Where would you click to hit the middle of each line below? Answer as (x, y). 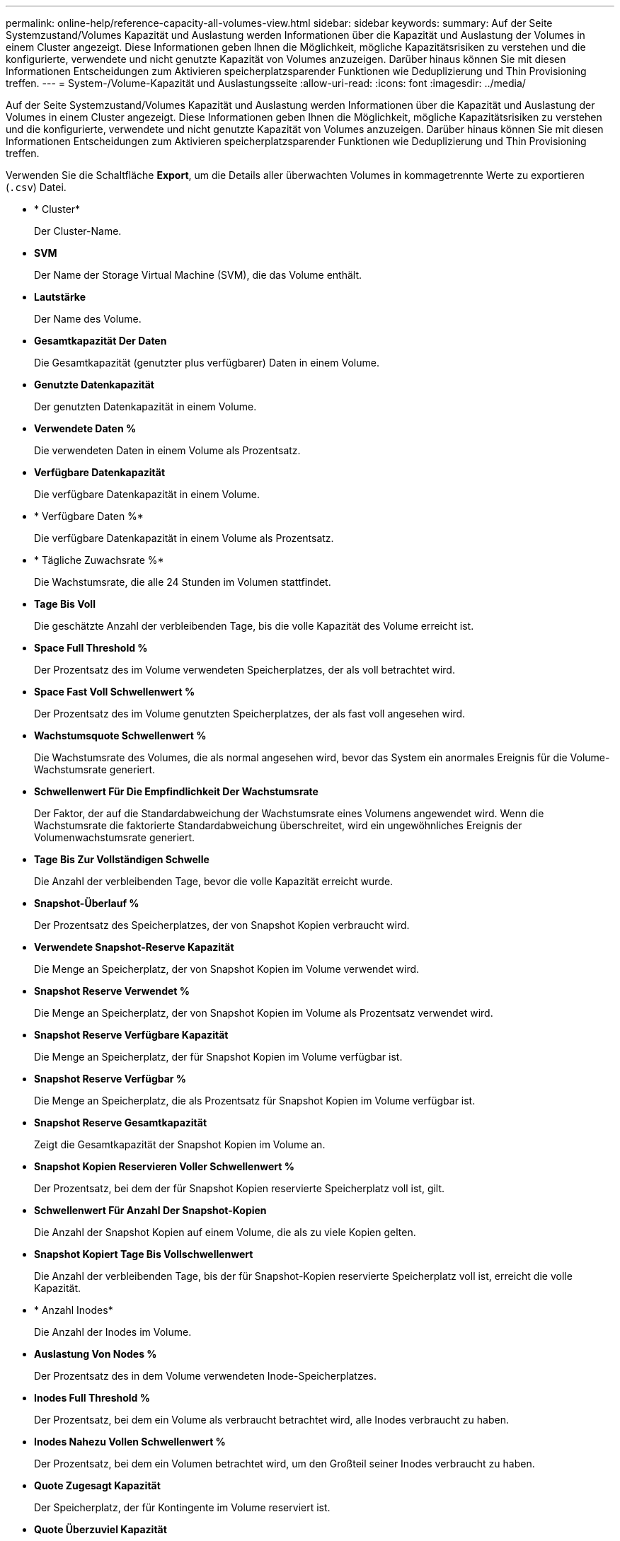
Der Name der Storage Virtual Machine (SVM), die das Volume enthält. (198, 275)
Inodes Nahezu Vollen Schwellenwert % (130, 1442)
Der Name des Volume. (88, 319)
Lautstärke (60, 297)
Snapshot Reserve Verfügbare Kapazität (131, 1035)
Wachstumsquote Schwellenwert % (120, 735)
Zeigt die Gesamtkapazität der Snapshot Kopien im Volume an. (180, 1144)
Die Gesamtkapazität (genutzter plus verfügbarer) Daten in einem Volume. (207, 363)
